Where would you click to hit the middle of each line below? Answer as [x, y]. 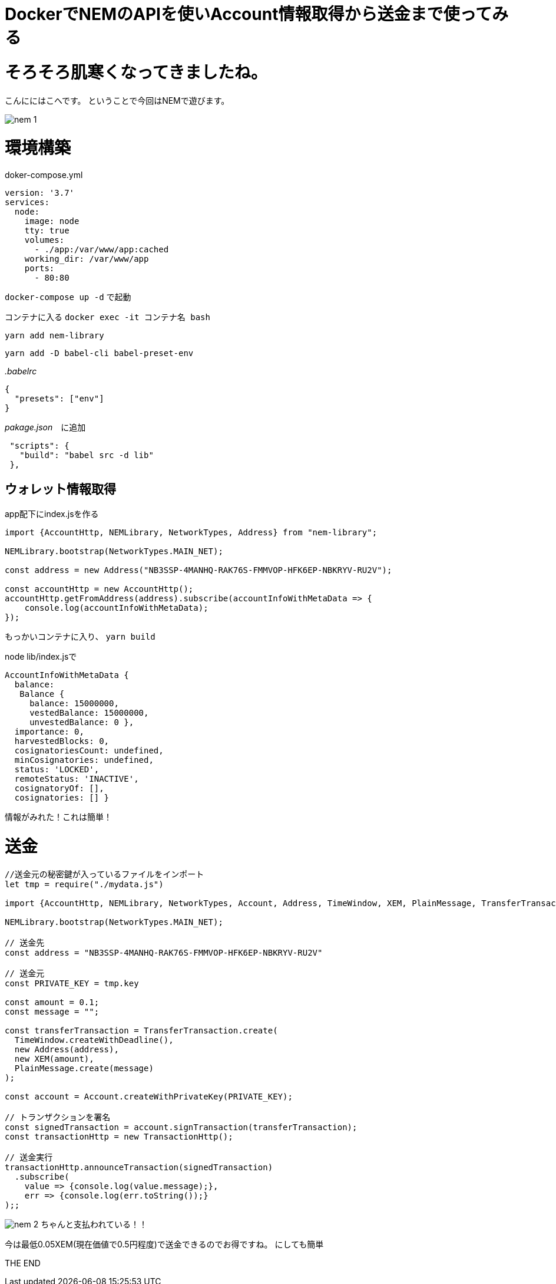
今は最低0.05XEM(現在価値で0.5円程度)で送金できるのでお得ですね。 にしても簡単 [164, 1245]
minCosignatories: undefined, [84, 760]
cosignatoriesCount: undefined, [89, 750]
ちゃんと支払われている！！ [94, 1224]
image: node [52, 221]
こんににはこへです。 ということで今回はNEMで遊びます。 [117, 100]
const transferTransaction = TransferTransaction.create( [141, 1031]
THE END [23, 1263]
